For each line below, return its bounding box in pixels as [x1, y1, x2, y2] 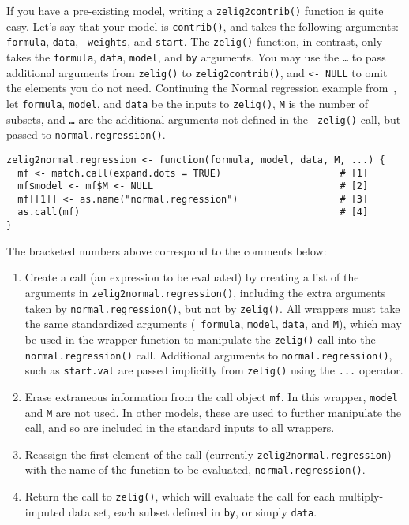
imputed [24, 503, 66, 519]
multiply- [339, 488, 384, 505]
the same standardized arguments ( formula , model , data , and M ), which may [24, 315, 402, 332]
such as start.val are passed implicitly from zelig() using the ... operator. [24, 362, 403, 378]
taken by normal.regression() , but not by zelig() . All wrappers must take [24, 300, 400, 316]
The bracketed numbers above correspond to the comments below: [6, 242, 327, 259]
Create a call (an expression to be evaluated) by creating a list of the [24, 269, 359, 285]
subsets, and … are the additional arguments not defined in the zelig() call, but [6, 110, 401, 127]
